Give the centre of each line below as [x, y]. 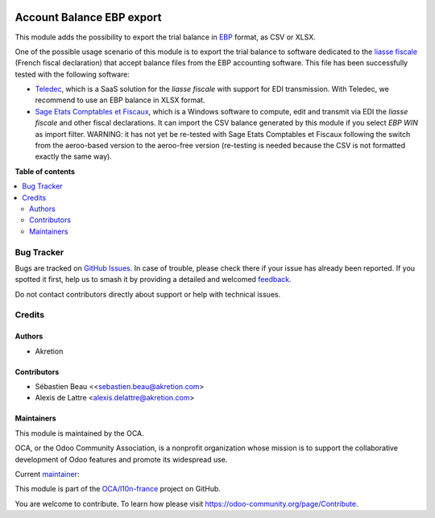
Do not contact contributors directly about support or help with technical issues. [148, 294]
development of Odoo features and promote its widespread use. [121, 459]
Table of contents [45, 171]
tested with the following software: [72, 74]
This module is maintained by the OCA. [79, 433]
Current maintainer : [47, 474]
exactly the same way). [73, 156]
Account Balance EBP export [88, 17]
